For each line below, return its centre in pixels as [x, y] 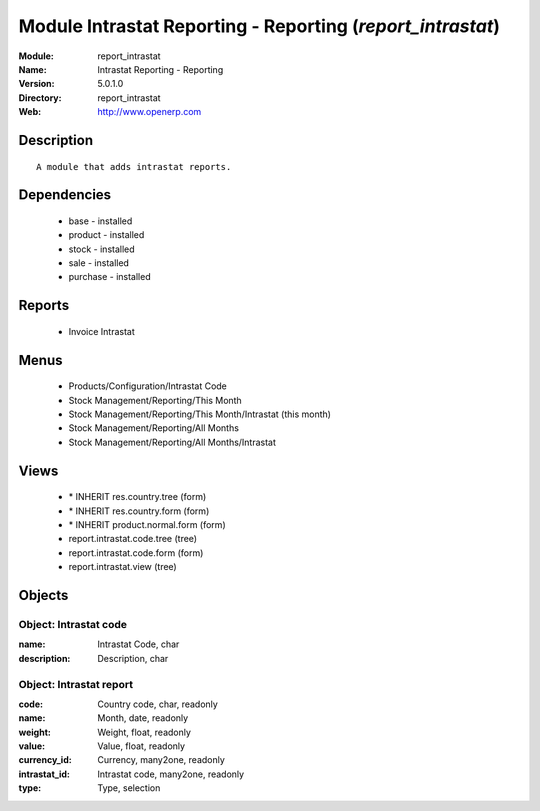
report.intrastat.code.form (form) [136, 552]
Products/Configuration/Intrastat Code [147, 386]
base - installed [100, 221]
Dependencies [65, 195]
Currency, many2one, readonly [161, 760]
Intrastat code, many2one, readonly [171, 774]
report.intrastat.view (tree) [122, 567]
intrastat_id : [44, 774]
